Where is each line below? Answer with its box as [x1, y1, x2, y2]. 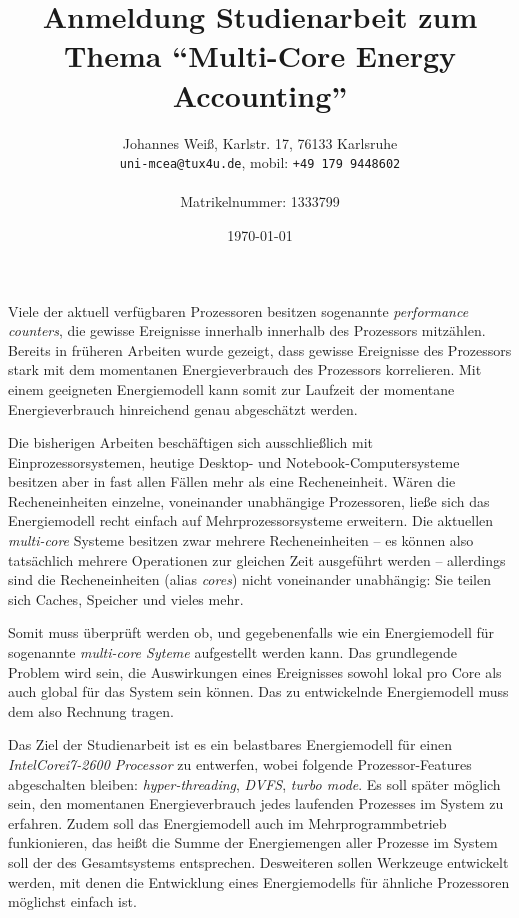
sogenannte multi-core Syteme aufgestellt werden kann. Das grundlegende [8, 642, 457, 663]
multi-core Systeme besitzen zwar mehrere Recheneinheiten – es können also [8, 530, 474, 551]
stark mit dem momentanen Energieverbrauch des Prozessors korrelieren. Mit [8, 359, 482, 380]
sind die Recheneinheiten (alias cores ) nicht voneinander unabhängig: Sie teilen [8, 569, 491, 590]
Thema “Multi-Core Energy [63, 35, 457, 76]
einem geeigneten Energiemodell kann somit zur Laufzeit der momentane [8, 378, 455, 399]
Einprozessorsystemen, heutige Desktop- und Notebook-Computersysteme [8, 451, 460, 472]
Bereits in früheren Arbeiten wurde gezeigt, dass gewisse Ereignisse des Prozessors [8, 339, 512, 360]
